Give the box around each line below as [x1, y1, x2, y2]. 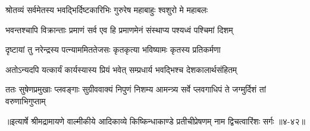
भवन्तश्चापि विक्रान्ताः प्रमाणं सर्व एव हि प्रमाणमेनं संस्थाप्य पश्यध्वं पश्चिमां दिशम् [5, 23, 233, 36]
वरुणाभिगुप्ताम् [5, 94, 46, 107]
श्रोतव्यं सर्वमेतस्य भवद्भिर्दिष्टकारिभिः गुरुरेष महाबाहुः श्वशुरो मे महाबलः [5, 4, 208, 15]
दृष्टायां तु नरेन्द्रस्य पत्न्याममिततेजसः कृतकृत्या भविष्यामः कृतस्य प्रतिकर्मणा [5, 43, 221, 56]
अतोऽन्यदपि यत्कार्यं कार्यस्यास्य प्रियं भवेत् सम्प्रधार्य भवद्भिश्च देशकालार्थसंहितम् [5, 63, 237, 75]
